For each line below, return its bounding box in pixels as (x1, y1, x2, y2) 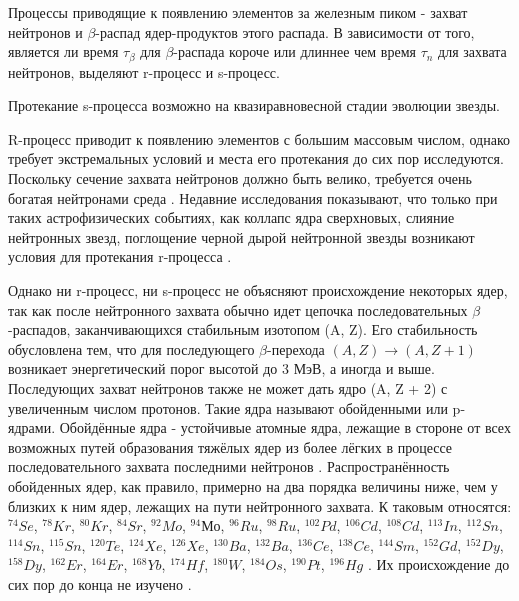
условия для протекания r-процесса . (8, 246, 232, 267)
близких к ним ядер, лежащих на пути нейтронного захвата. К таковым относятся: (8, 495, 512, 516)
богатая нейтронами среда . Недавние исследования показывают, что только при (8, 187, 498, 208)
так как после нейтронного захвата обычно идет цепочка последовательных (8, 299, 468, 320)
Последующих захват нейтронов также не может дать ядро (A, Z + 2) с (8, 377, 448, 398)
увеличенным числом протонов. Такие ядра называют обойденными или (8, 397, 448, 418)
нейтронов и (8, 21, 83, 42)
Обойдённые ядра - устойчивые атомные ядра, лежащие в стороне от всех (59, 417, 511, 438)
